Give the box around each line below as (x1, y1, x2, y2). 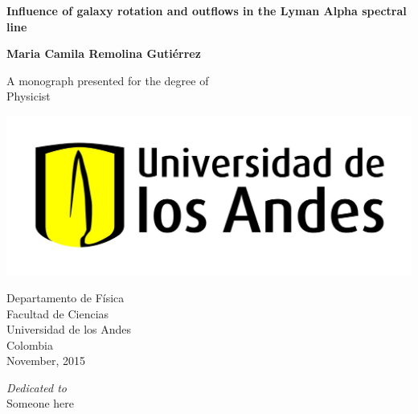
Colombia (6, 336, 53, 353)
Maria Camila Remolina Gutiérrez (6, 45, 201, 62)
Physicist (6, 88, 51, 105)
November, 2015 (6, 352, 86, 369)
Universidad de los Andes (6, 321, 132, 338)
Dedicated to (6, 379, 67, 396)
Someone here (6, 395, 75, 412)
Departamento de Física (6, 289, 125, 305)
